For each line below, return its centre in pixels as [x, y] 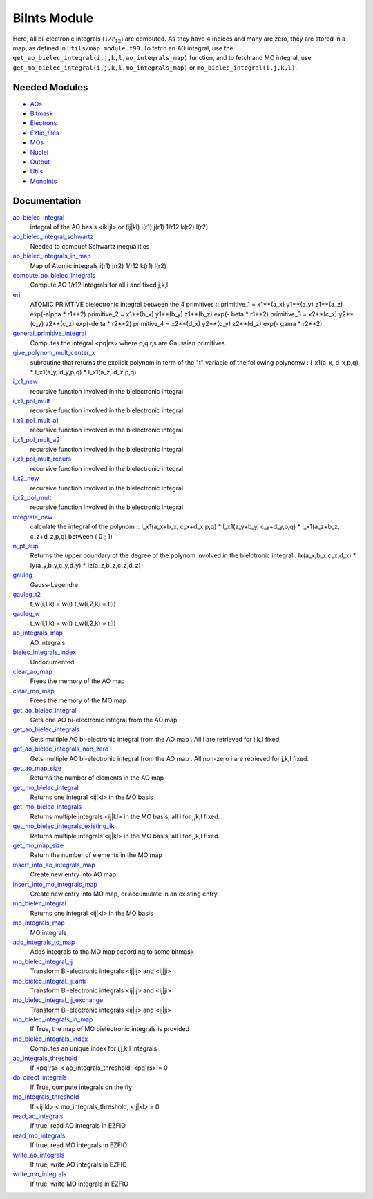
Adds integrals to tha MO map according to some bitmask [112, 952]
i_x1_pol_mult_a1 [36, 420]
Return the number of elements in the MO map [96, 855]
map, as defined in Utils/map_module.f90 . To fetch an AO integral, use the [123, 48]
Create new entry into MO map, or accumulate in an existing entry [124, 894]
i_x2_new [26, 478]
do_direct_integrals [40, 1077]
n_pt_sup [26, 546]
